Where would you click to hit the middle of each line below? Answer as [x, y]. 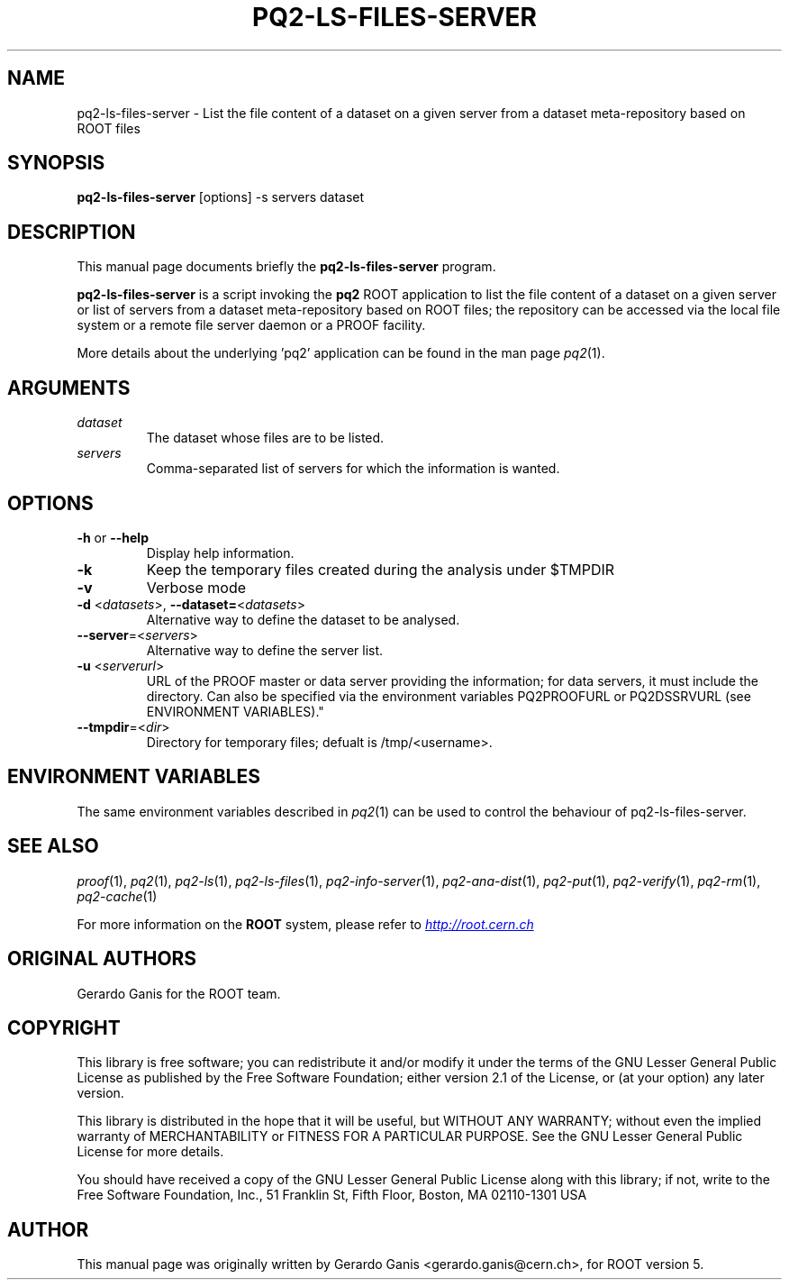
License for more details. [150, 1152]
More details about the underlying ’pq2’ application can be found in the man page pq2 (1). [341, 353]
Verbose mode [196, 587]
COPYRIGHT [64, 1027]
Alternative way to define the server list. [265, 650]
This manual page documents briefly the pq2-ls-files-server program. [286, 267]
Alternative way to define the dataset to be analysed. [303, 619]
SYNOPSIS [56, 163]
